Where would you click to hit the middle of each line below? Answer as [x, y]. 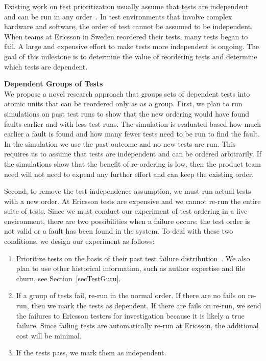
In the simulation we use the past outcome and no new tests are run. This [120, 143]
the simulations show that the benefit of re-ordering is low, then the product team [132, 163]
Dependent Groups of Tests [54, 84]
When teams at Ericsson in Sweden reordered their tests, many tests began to [126, 36]
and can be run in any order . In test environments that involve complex [118, 16]
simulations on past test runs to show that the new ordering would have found [127, 113]
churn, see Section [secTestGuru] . [68, 278]
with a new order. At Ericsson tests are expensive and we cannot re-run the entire [132, 201]
